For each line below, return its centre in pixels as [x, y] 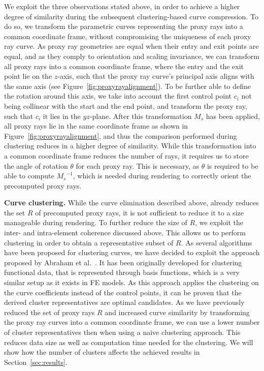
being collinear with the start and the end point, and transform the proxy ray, [126, 105]
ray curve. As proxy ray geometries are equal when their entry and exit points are [131, 46]
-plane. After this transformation [141, 116]
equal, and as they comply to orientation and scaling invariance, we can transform [132, 56]
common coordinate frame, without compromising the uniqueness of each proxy [128, 36]
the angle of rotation [36, 165]
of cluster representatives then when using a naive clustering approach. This [122, 332]
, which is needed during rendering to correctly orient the [162, 176]
